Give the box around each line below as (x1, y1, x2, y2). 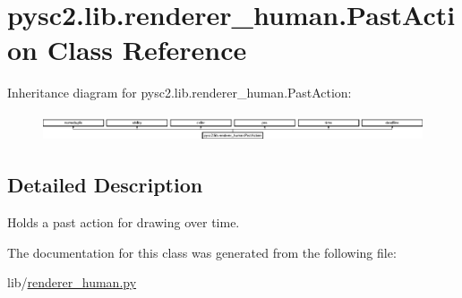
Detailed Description (7, 171, 203, 199)
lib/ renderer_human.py (7, 273, 137, 292)
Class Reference (47, 31, 247, 68)
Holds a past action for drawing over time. (7, 212, 240, 231)
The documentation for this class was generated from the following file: (7, 243, 397, 261)
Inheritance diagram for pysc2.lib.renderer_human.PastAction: (7, 83, 352, 102)
